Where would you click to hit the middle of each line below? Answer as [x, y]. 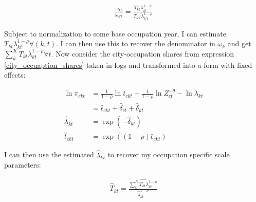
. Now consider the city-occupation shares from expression [143, 53]
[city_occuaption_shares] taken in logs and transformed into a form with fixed [128, 65]
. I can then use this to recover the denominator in [136, 43]
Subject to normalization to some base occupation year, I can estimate [115, 33]
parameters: [23, 165]
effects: [15, 75]
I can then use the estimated [49, 154]
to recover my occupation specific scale [169, 154]
